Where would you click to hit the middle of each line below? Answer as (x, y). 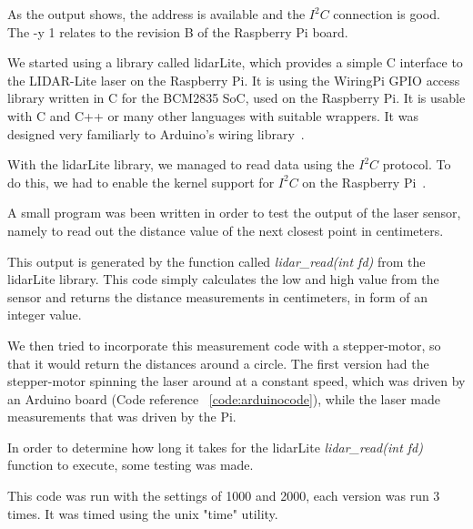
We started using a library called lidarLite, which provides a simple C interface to (235, 62)
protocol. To (417, 164)
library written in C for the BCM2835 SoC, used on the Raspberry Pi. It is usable (236, 98)
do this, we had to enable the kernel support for (141, 182)
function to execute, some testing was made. (131, 465)
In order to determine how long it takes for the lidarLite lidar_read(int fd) (215, 447)
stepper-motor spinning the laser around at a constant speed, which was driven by (236, 381)
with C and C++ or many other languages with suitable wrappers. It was (213, 115)
